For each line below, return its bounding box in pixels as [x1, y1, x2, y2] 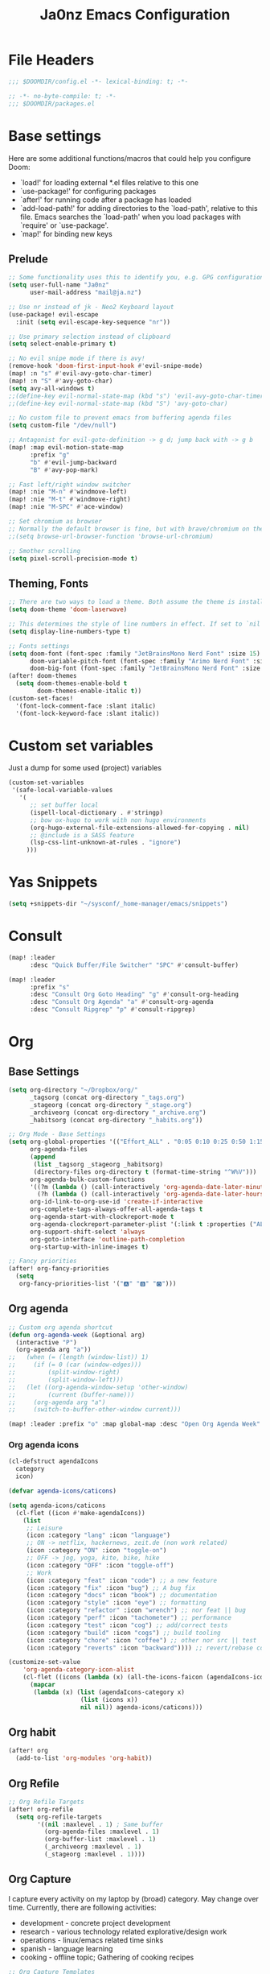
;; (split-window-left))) [8, 1375, 125, 1384]
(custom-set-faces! [8, 694, 74, 702]
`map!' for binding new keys [19, 229, 112, 238]
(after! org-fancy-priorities [8, 1265, 110, 1273]
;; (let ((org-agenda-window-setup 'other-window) [8, 1383, 189, 1391]
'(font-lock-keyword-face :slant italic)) [15, 709, 160, 717]
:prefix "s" [29, 983, 70, 991]
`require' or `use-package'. [19, 220, 109, 230]
